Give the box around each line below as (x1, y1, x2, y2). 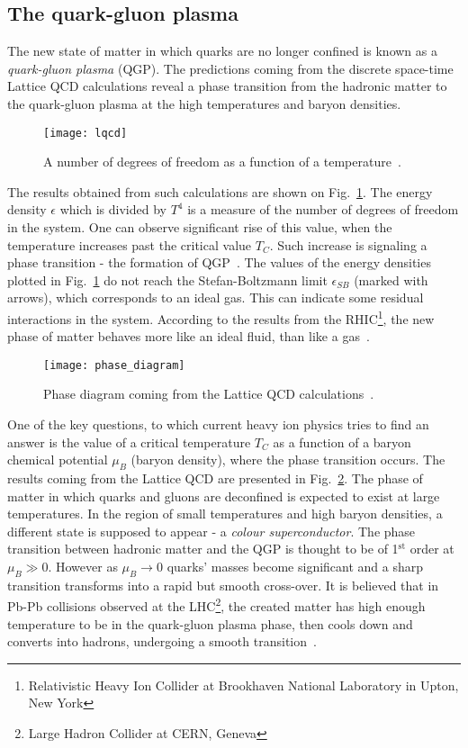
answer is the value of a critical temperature (7, 432, 251, 451)
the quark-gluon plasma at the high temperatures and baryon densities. (7, 94, 401, 113)
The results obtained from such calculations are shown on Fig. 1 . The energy (7, 182, 433, 201)
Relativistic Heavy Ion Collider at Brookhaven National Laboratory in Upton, (28, 675, 459, 694)
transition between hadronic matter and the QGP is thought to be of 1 (7, 539, 399, 558)
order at (409, 539, 454, 558)
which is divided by (59, 200, 166, 219)
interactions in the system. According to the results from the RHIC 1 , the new (7, 306, 435, 328)
